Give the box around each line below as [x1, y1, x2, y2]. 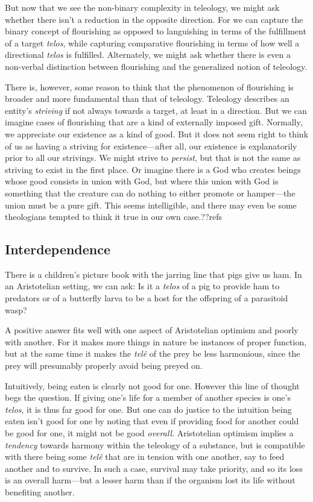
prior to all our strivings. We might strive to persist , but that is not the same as [5, 151, 301, 164]
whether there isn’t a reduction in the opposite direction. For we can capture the [5, 13, 303, 25]
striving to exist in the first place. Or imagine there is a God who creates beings [5, 163, 301, 175]
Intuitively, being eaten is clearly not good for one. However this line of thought [5, 379, 300, 392]
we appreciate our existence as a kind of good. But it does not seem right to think [5, 127, 309, 140]
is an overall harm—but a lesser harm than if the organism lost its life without [5, 474, 296, 486]
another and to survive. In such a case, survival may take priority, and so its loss [5, 462, 303, 474]
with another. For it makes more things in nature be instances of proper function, [5, 335, 307, 348]
